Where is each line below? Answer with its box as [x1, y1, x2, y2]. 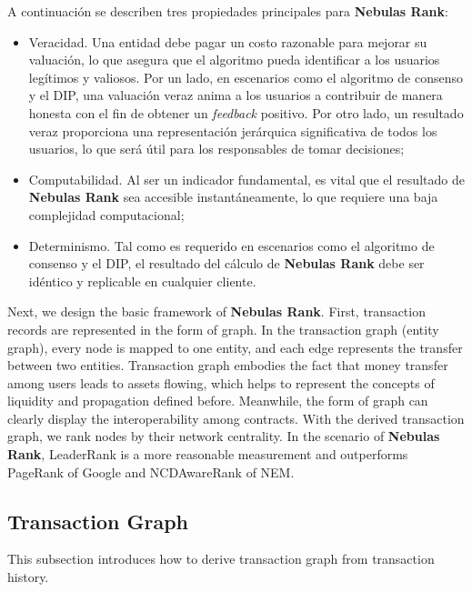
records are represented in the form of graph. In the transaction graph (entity [7, 319, 439, 338]
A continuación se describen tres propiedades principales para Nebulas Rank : [7, 2, 448, 20]
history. [7, 567, 49, 587]
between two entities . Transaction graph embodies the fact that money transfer [7, 356, 448, 375]
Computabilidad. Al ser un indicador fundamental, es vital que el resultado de [28, 169, 465, 188]
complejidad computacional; [28, 205, 185, 224]
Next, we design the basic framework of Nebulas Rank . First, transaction [7, 302, 426, 321]
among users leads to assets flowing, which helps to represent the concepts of [7, 373, 435, 392]
